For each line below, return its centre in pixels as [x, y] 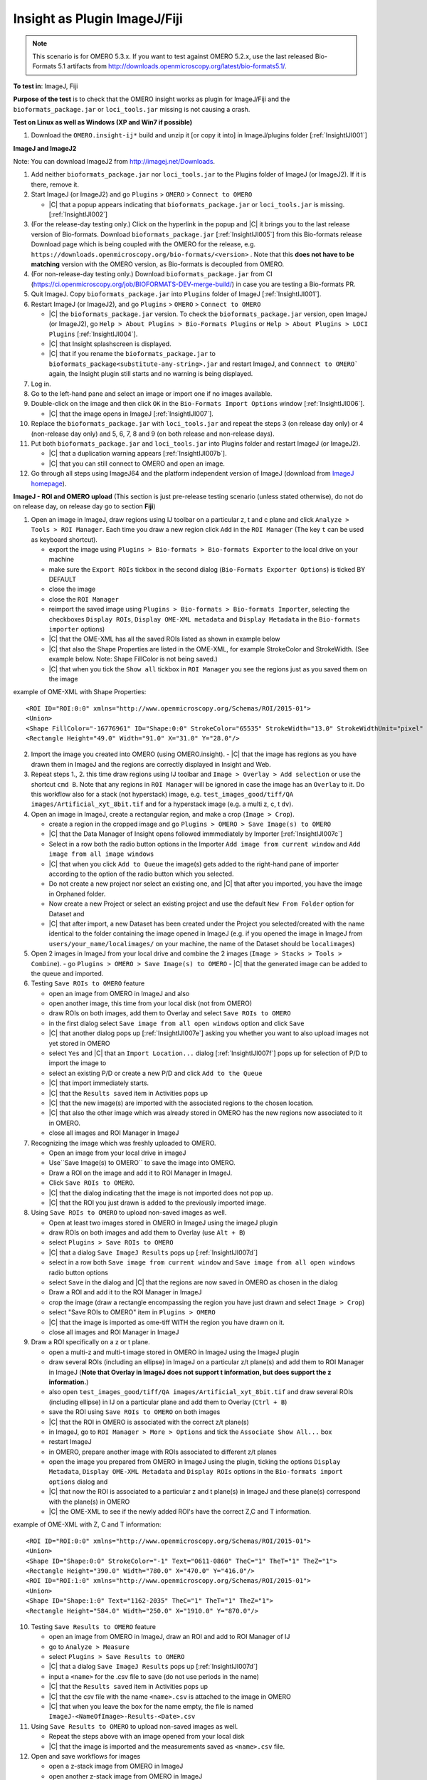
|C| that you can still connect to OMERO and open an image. [137, 464]
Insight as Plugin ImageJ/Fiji [98, 19]
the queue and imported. [67, 973]
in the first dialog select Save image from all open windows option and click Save [177, 1023]
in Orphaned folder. [77, 894]
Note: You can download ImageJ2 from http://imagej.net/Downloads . [114, 162]
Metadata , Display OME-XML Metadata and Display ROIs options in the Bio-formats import [196, 1472]
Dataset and [67, 913]
